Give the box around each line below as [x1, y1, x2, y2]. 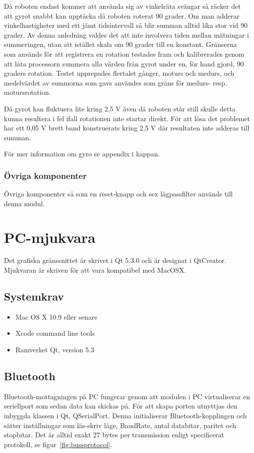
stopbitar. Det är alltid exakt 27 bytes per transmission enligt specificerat [4, 430, 224, 440]
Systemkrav [4, 289, 64, 304]
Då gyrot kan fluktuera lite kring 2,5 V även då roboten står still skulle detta [4, 103, 235, 113]
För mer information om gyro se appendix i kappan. [4, 149, 160, 159]
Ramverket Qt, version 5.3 [15, 345, 94, 355]
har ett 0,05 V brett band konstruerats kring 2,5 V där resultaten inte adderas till [4, 123, 250, 133]
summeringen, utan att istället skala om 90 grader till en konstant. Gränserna [4, 39, 237, 49]
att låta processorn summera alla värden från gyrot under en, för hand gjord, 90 [4, 58, 244, 68]
